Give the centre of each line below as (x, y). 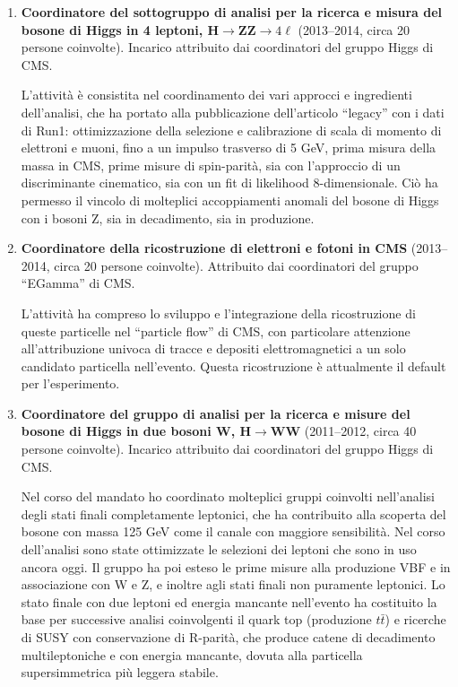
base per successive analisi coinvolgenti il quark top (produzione (196, 619)
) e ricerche (415, 619)
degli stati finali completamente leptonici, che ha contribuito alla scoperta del (233, 513)
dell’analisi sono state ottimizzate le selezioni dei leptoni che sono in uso (219, 549)
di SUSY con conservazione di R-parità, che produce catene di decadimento (228, 637)
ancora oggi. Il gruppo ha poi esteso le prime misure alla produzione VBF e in (236, 566)
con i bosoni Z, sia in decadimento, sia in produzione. (168, 217)
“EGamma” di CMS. (78, 283)
